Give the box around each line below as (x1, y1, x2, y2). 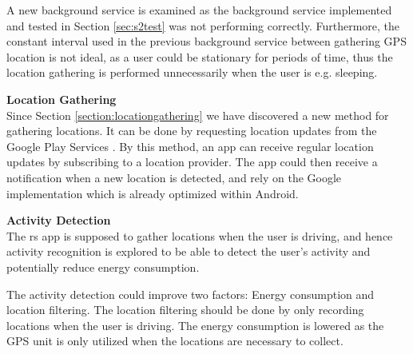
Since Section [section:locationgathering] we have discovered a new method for (6, 106, 389, 123)
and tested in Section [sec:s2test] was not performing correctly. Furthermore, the (6, 17, 400, 34)
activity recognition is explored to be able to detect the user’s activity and (6, 243, 371, 260)
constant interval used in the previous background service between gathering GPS (6, 33, 407, 50)
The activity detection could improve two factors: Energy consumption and (6, 285, 375, 302)
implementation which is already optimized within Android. (6, 185, 299, 201)
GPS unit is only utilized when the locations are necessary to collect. (6, 332, 344, 349)
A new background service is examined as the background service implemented (6, 2, 392, 18)
